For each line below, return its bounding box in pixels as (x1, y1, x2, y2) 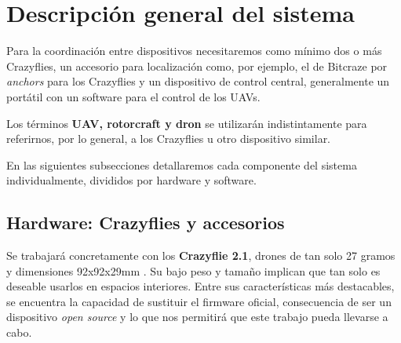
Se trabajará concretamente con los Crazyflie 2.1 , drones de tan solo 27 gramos (6, 247, 396, 264)
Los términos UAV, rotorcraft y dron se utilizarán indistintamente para (6, 115, 367, 131)
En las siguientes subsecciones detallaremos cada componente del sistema (6, 156, 357, 173)
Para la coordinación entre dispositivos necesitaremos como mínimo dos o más (6, 42, 382, 59)
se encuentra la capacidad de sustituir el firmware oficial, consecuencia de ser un (6, 293, 392, 309)
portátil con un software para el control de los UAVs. (6, 88, 261, 104)
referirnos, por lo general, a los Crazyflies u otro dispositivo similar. (6, 130, 331, 147)
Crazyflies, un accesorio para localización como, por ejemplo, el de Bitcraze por (6, 57, 388, 74)
